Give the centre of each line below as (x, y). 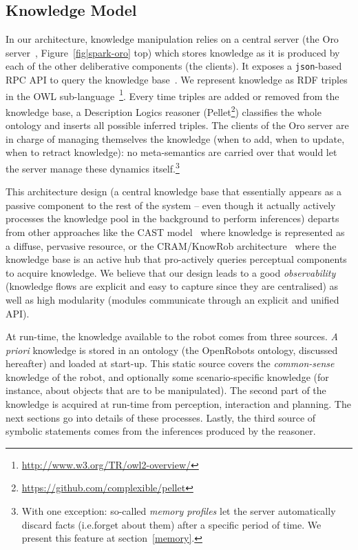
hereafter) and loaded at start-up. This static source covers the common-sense (170, 363)
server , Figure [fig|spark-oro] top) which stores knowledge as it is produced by (173, 52)
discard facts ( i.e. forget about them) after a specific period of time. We (171, 524)
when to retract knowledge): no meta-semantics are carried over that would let (171, 152)
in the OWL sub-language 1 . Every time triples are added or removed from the (172, 95)
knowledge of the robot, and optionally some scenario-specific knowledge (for (167, 376)
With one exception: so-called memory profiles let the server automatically (179, 511)
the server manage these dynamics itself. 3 (93, 167)
